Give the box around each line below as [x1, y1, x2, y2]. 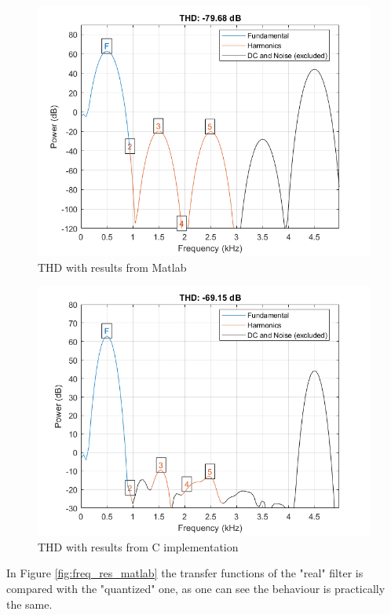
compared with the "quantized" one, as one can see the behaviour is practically [6, 580, 386, 596]
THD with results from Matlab [38, 258, 187, 275]
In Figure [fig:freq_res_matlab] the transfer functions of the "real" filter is [6, 565, 364, 581]
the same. [6, 595, 53, 612]
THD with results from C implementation [38, 538, 239, 555]
